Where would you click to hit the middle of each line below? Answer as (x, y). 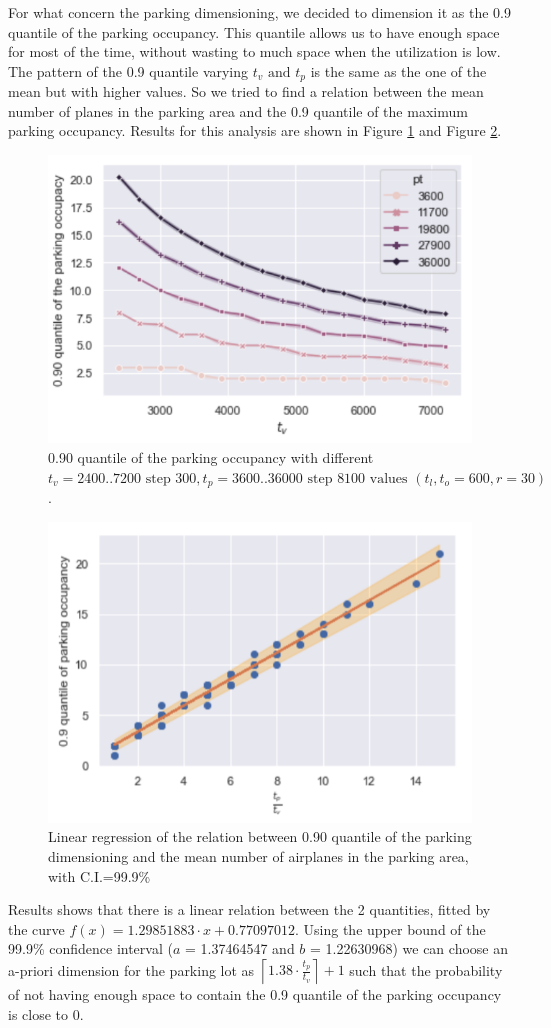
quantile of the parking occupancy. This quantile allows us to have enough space (254, 31)
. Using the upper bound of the (390, 928)
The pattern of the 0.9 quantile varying (128, 70)
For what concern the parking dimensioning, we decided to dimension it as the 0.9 (259, 12)
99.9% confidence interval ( (90, 948)
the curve (36, 928)
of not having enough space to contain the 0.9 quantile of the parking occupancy (255, 993)
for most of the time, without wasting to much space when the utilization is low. (254, 51)
